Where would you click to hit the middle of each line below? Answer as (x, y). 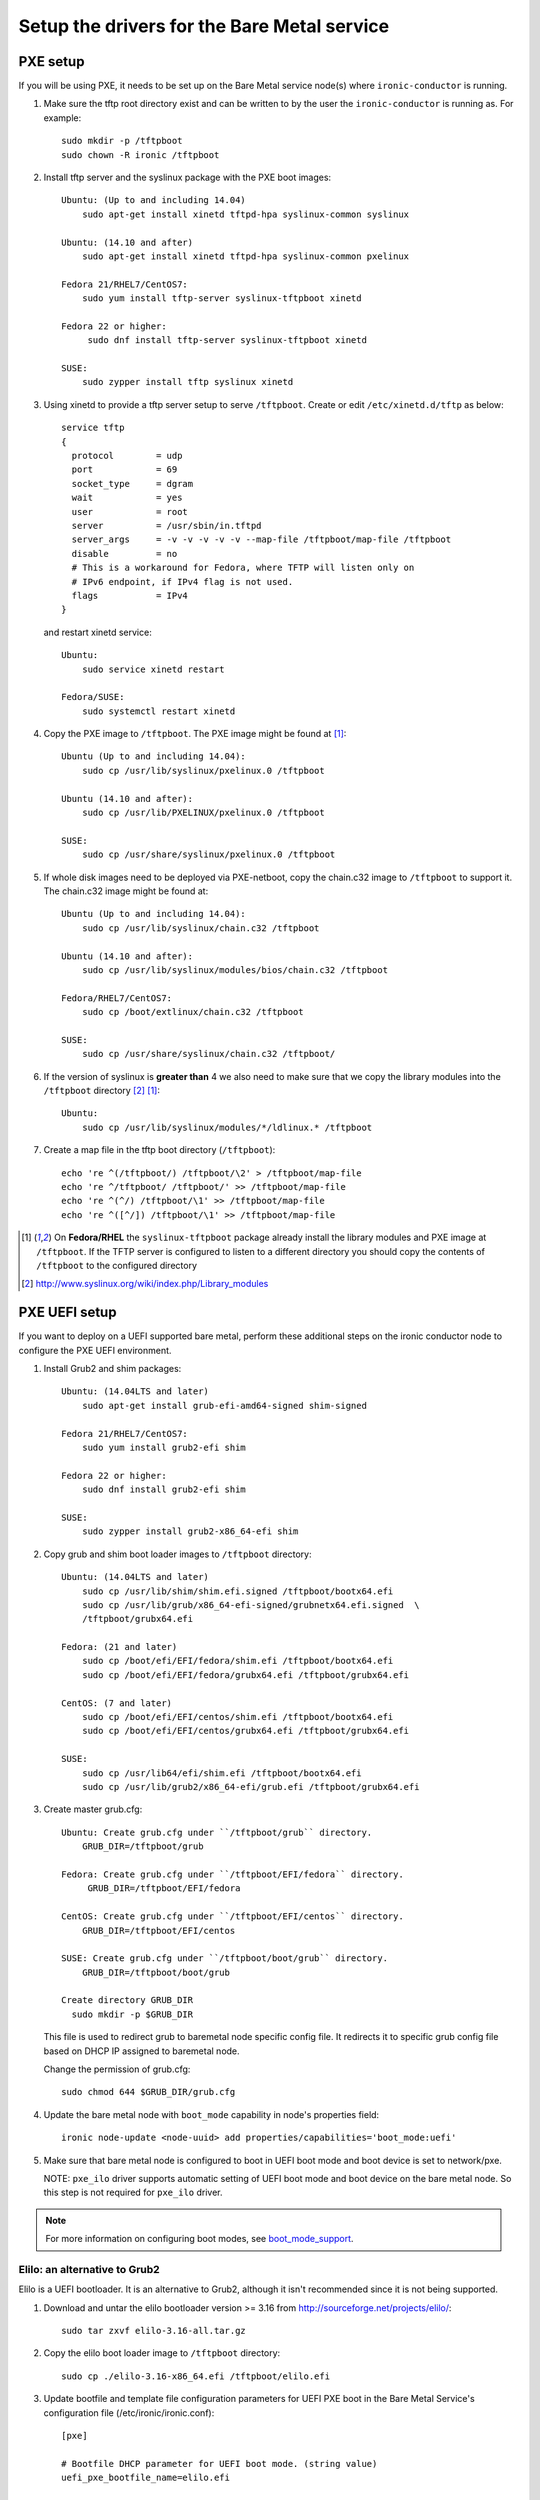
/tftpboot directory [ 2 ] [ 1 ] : (101, 1091)
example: (62, 117)
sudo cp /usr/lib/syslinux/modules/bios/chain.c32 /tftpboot (235, 969)
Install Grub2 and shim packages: (112, 1369)
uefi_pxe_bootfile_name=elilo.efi (145, 2478)
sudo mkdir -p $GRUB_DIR (132, 2014)
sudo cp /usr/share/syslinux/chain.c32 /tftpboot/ (208, 1054)
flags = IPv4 (130, 595)
